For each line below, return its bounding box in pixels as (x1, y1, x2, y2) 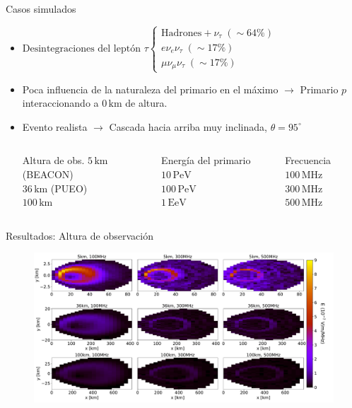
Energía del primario (161, 153, 251, 168)
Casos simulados (6, 1, 76, 16)
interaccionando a (22, 95, 99, 110)
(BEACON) (22, 167, 74, 182)
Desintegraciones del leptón (22, 44, 141, 54)
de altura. (125, 95, 168, 110)
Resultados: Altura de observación (6, 228, 153, 243)
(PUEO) (50, 180, 88, 195)
